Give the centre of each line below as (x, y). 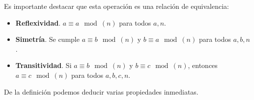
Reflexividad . (38, 22)
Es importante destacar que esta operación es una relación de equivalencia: (116, 6)
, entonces (203, 65)
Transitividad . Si (43, 65)
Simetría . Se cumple (47, 39)
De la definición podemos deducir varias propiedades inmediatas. (101, 91)
